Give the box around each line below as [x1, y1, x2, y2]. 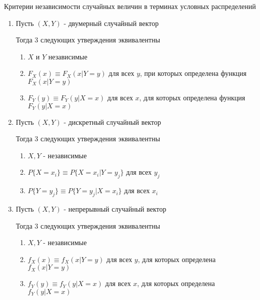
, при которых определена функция [140, 68, 246, 78]
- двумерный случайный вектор [63, 17, 159, 28]
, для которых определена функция [139, 92, 245, 102]
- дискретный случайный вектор [63, 116, 161, 127]
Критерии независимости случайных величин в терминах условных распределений [4, 1, 256, 11]
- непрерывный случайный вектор [63, 203, 166, 214]
